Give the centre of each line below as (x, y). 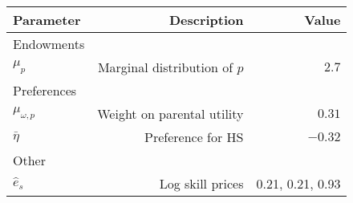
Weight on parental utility (170, 114)
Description (206, 20)
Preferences (45, 90)
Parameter (47, 20)
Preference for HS (194, 137)
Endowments (49, 44)
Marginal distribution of (165, 67)
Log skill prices (201, 183)
